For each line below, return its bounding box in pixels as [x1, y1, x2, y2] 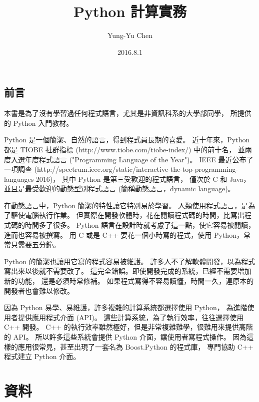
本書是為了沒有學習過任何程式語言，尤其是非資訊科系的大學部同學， [4, 108, 228, 118]
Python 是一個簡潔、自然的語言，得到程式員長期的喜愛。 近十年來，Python [4, 134, 250, 145]
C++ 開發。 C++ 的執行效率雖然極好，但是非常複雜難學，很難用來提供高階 [4, 322, 253, 332]
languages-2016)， [4, 173, 60, 184]
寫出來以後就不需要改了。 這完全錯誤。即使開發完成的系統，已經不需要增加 [4, 266, 251, 276]
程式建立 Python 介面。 [4, 351, 80, 362]
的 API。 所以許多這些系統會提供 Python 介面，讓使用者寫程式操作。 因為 [4, 332, 247, 342]
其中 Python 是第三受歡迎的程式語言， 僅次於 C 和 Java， [61, 173, 250, 184]
